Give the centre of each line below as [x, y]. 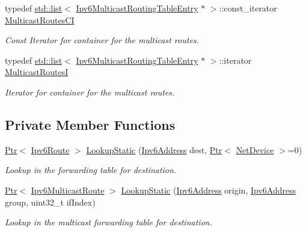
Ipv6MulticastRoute [68, 190]
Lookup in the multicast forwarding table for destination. [109, 222]
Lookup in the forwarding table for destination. [91, 170]
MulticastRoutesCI [40, 20]
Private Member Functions [90, 124]
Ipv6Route [50, 149]
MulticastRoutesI [37, 72]
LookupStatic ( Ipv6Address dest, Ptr [154, 149]
